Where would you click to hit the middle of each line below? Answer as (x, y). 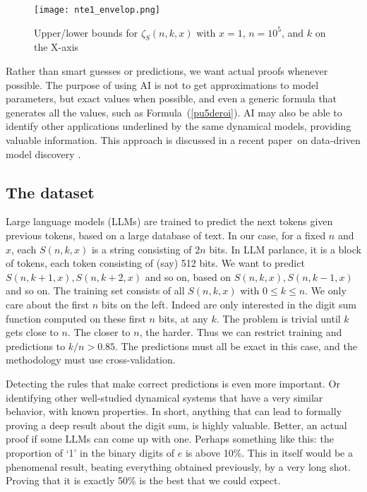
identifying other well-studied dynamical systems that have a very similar (164, 397)
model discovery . (43, 154)
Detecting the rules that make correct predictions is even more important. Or (173, 383)
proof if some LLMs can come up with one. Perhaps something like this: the (170, 439)
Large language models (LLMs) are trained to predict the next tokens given (169, 221)
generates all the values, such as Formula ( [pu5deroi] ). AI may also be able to (174, 112)
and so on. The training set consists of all (95, 290)
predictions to (36, 346)
